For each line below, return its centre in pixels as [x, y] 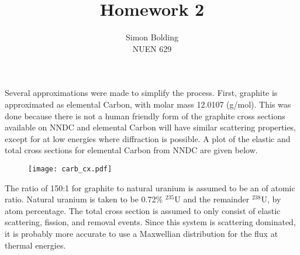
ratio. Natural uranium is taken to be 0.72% [84, 199]
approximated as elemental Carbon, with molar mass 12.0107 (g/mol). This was [148, 104]
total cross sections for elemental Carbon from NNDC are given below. [131, 150]
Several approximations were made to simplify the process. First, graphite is [141, 93]
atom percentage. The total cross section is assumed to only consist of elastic [143, 210]
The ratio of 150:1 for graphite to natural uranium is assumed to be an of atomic [150, 187]
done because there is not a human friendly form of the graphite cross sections [145, 116]
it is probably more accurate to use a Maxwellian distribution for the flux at [142, 233]
